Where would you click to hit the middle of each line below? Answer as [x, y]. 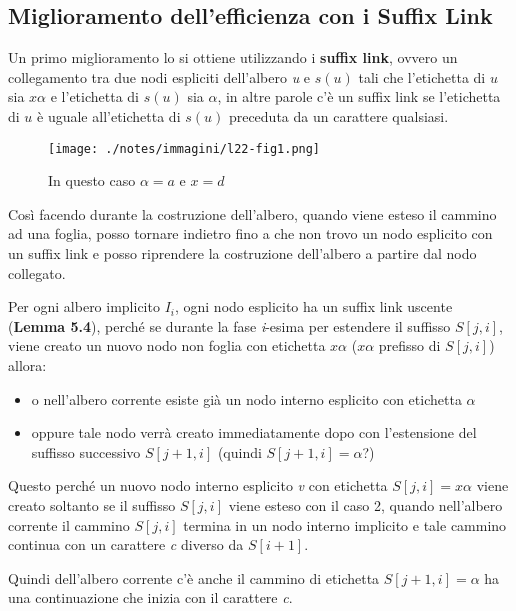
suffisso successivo [86, 451]
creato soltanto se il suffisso [92, 504]
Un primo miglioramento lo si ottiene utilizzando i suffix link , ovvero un [233, 57]
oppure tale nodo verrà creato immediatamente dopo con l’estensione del [254, 432]
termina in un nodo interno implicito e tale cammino [345, 524]
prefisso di [409, 345]
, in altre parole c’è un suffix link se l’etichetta [359, 96]
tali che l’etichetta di [422, 76]
